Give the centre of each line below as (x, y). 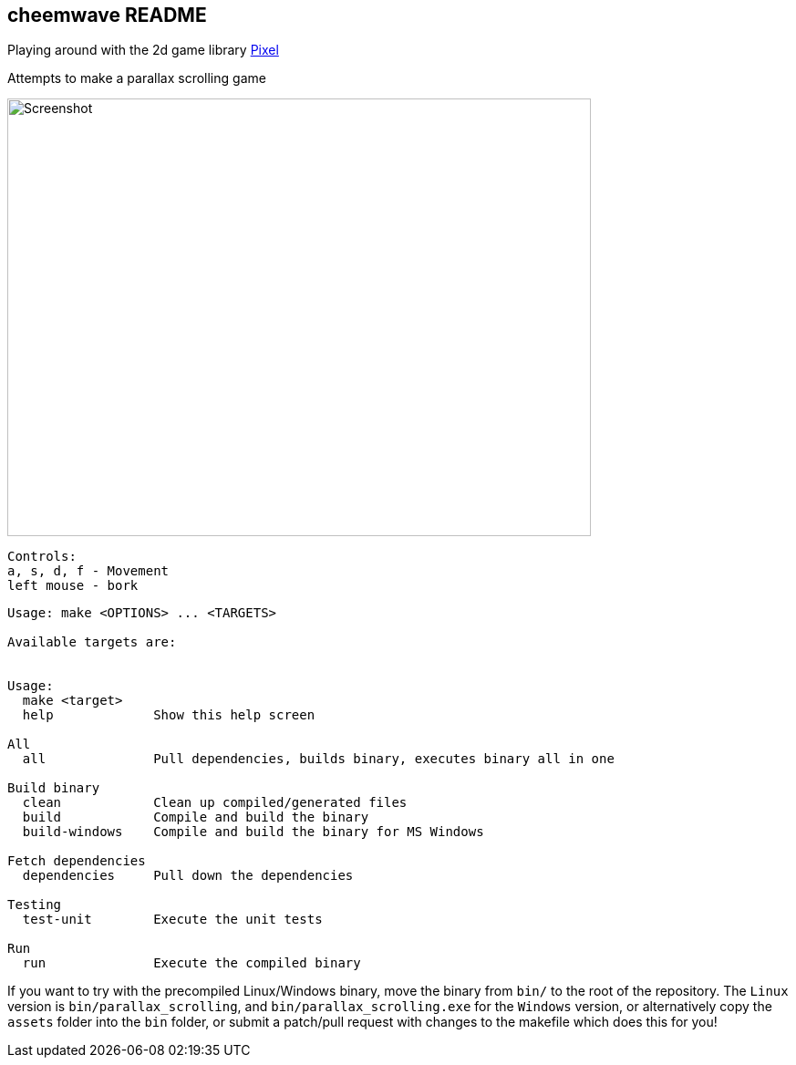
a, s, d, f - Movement (88, 571)
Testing (35, 905)
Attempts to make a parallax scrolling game (137, 78)
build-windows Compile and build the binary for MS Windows (253, 832)
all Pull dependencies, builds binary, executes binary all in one (318, 759)
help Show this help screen (169, 715)
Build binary (54, 788)
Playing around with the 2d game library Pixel (143, 50)
